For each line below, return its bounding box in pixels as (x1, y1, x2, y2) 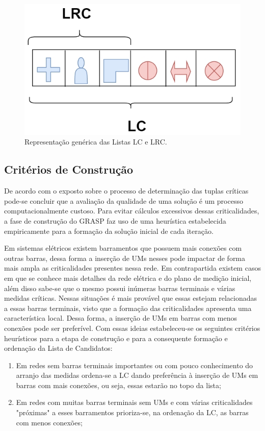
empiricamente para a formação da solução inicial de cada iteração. (4, 225, 214, 236)
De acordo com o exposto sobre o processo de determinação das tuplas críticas (4, 185, 249, 196)
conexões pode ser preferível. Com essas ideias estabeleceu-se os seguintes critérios (4, 322, 260, 333)
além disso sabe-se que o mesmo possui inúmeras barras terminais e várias (4, 282, 235, 293)
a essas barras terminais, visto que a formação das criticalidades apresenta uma (4, 302, 252, 313)
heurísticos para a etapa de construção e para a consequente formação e (4, 332, 228, 343)
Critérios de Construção (4, 161, 134, 177)
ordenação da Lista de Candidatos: (4, 343, 113, 353)
